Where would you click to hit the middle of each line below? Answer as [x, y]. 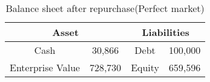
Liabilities [166, 32]
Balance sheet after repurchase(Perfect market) [105, 8]
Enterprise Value [45, 67]
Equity [145, 67]
